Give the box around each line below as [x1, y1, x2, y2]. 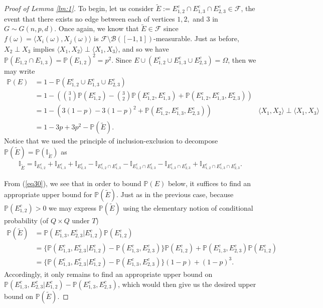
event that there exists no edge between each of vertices [4, 13, 175, 24]
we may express [49, 202, 97, 213]
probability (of [4, 215, 49, 225]
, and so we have [118, 43, 169, 54]
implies [33, 43, 55, 54]
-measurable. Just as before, [153, 33, 239, 44]
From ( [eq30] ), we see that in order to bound [4, 178, 141, 189]
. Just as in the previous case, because [116, 189, 234, 199]
